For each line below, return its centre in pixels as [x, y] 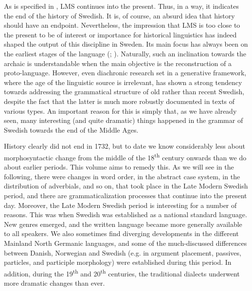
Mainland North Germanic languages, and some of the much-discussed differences [126, 243]
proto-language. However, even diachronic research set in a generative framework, [125, 73]
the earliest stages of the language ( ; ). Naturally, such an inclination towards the [125, 53]
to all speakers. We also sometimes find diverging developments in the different [121, 233]
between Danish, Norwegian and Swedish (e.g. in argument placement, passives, [123, 252]
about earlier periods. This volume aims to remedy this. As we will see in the [119, 167]
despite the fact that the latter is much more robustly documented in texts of [119, 101]
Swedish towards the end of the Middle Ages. [71, 129]
